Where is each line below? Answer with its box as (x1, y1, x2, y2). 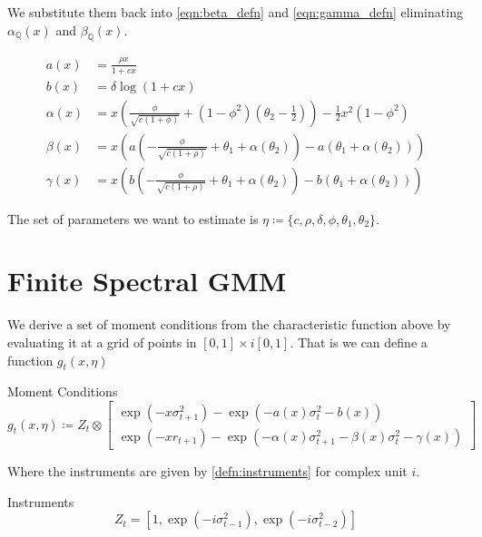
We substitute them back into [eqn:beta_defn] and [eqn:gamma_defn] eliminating (7, 3, 463, 21)
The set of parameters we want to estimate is (7, 209, 259, 228)
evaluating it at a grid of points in (7, 333, 197, 351)
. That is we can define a (290, 333, 428, 351)
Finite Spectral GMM (7, 262, 287, 299)
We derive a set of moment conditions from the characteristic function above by (7, 315, 451, 334)
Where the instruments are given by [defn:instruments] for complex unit (7, 462, 408, 481)
